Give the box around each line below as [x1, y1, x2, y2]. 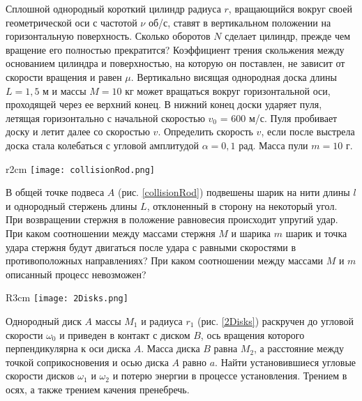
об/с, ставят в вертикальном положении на [148, 15, 331, 29]
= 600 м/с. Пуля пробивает [220, 110, 338, 125]
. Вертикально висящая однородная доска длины [130, 69, 337, 84]
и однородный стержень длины [6, 198, 137, 213]
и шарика [231, 225, 271, 240]
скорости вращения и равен [6, 69, 122, 84]
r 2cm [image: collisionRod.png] [6, 161, 156, 176]
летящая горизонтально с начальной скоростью [6, 110, 205, 125]
